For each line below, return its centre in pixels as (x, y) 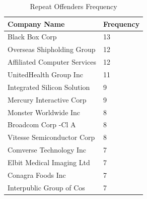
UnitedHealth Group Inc (45, 74)
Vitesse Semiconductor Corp (51, 137)
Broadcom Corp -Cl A (42, 125)
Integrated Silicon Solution (49, 87)
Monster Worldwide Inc (44, 112)
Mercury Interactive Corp (47, 99)
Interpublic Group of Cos (46, 187)
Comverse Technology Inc (47, 150)
